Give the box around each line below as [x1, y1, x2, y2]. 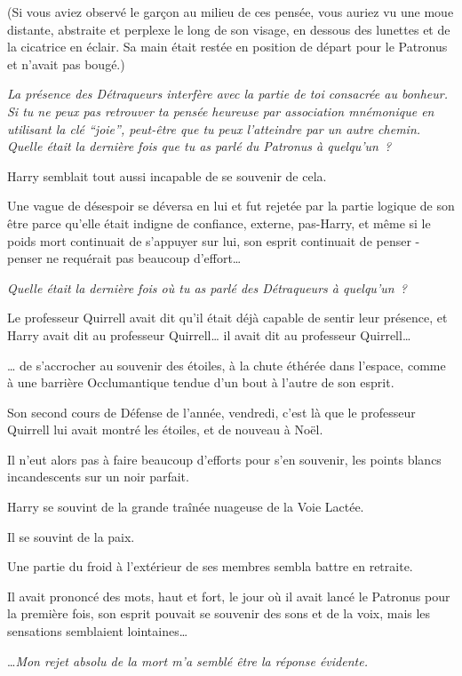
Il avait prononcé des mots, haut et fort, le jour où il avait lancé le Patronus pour [7, 586, 450, 605]
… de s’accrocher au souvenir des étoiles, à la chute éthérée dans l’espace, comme [7, 355, 446, 374]
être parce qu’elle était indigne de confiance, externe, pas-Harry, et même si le [7, 213, 431, 232]
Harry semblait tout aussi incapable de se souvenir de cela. [7, 166, 327, 185]
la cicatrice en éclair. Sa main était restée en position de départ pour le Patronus [7, 37, 448, 56]
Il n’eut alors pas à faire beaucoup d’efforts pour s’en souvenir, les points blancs [7, 449, 442, 468]
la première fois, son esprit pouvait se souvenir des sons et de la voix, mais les [7, 604, 431, 623]
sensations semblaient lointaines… [7, 622, 188, 640]
